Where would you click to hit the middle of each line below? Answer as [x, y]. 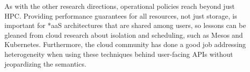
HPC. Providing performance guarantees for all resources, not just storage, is [121, 15]
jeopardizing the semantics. [45, 63]
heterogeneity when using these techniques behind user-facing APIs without [119, 54]
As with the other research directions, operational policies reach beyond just [120, 6]
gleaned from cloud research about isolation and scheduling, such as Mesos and [124, 35]
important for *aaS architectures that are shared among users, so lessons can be [125, 25]
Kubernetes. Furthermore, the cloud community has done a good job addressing [125, 44]
